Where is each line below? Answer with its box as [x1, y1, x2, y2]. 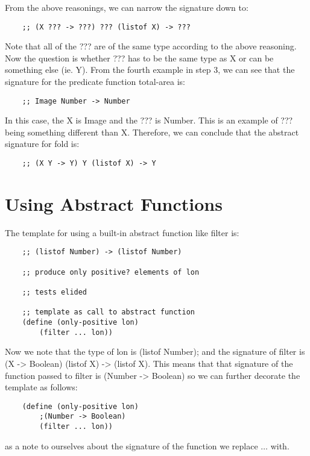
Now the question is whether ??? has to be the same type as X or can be [5, 51, 274, 64]
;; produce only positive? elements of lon [22, 267, 200, 276]
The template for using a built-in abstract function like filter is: [5, 226, 239, 239]
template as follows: [5, 381, 78, 393]
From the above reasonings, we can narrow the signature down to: [5, 1, 248, 13]
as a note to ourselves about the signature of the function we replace [5, 439, 258, 452]
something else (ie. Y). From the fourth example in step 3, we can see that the [5, 63, 295, 76]
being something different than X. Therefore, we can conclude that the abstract [5, 125, 299, 138]
